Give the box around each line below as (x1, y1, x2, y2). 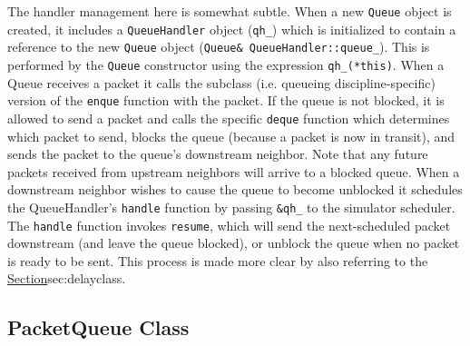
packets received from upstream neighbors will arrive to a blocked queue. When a (7, 162, 460, 181)
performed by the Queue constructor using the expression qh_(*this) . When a (7, 54, 445, 74)
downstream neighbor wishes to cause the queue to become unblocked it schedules (7, 180, 463, 199)
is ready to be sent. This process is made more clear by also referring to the (7, 251, 428, 270)
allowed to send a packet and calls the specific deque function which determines (7, 108, 450, 127)
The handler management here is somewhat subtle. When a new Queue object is (7, 2, 452, 20)
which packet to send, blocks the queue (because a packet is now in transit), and (7, 126, 455, 145)
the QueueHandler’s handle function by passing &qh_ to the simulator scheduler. (7, 197, 455, 216)
